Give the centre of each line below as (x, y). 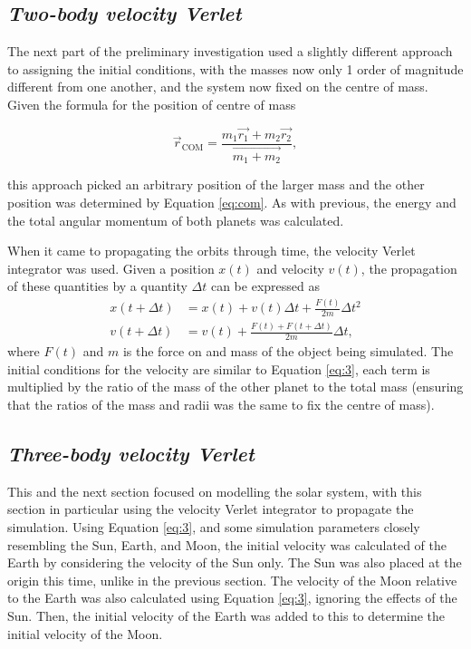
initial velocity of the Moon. (85, 633)
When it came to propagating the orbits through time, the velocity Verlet (211, 251)
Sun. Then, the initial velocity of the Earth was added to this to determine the (226, 616)
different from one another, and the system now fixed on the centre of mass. (218, 87)
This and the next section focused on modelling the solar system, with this (215, 491)
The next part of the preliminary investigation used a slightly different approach (230, 51)
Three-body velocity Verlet (131, 454)
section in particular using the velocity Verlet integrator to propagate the (211, 509)
